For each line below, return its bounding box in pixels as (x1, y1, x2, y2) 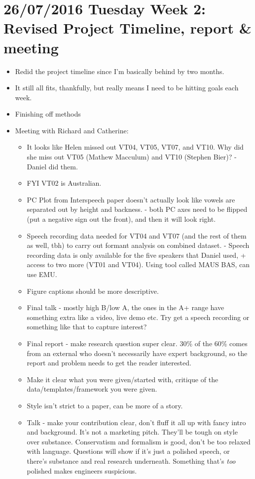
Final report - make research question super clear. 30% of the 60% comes (27, 338, 248, 348)
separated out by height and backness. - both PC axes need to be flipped (27, 204, 248, 214)
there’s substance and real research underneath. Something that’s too (27, 455, 236, 466)
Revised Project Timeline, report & (3, 18, 252, 38)
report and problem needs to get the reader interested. (27, 358, 191, 368)
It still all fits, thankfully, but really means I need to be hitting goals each (15, 82, 239, 93)
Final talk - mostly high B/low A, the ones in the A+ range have (27, 302, 224, 313)
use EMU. (27, 269, 57, 279)
